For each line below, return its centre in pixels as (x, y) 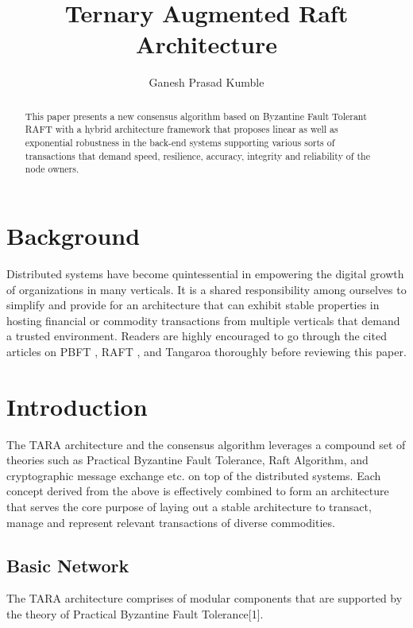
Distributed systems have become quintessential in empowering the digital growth (205, 273)
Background (73, 235)
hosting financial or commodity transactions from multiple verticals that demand (203, 320)
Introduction (77, 406)
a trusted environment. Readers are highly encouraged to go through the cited (197, 336)
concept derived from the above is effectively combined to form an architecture (198, 491)
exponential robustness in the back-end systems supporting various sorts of (180, 143)
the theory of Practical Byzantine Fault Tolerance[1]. (135, 613)
